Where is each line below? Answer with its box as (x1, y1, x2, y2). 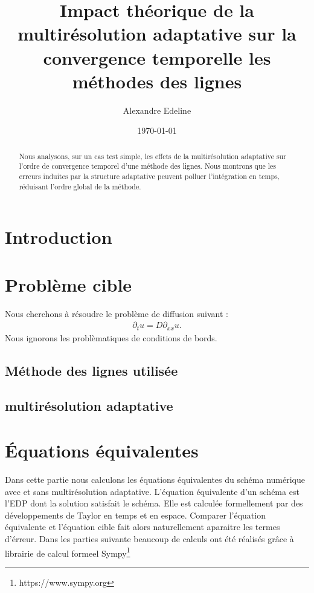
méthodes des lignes (72, 68, 242, 93)
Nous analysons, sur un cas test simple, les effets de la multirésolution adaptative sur (19, 151, 286, 161)
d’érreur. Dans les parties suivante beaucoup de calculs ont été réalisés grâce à (5, 532, 294, 545)
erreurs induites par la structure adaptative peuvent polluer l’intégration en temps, (19, 171, 280, 181)
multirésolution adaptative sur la (18, 21, 296, 46)
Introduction (5, 224, 112, 249)
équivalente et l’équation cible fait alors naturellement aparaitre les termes (5, 520, 280, 533)
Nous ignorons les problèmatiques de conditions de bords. (5, 331, 217, 344)
